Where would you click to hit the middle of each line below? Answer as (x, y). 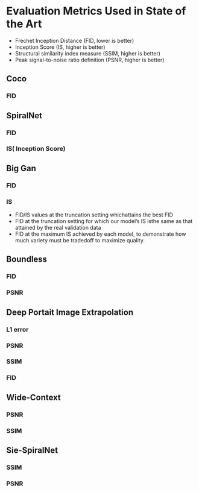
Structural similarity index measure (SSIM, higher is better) (88, 53)
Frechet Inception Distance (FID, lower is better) (74, 40)
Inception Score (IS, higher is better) (60, 47)
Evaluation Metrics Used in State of (96, 11)
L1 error (17, 329)
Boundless (27, 260)
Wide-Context (34, 397)
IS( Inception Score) (36, 149)
